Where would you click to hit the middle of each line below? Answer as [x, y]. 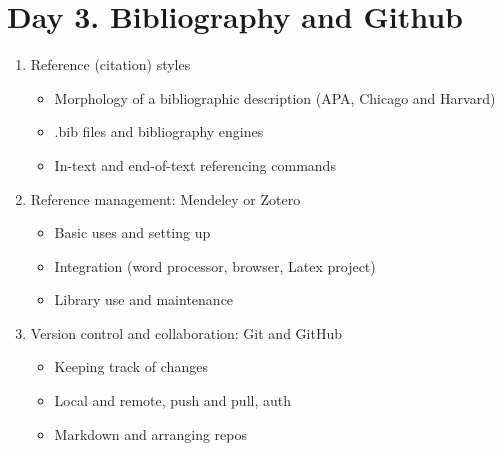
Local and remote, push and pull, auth [172, 400]
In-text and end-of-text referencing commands [195, 164]
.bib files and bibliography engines [159, 131]
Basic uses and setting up [132, 232]
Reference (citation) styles [110, 64]
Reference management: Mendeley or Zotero [165, 198]
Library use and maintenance [144, 299]
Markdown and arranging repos [150, 433]
